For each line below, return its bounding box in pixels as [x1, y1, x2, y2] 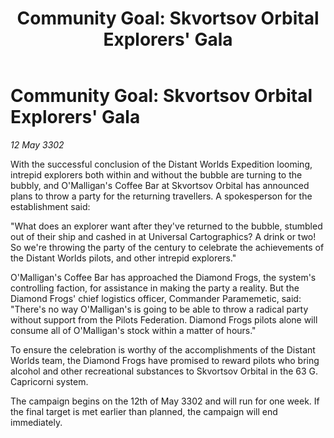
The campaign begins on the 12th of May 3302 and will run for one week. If [10, 395, 320, 407]
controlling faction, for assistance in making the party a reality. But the [10, 282, 300, 294]
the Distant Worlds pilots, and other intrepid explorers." [10, 252, 237, 264]
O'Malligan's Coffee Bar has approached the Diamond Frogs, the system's [10, 271, 317, 283]
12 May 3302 [10, 138, 65, 151]
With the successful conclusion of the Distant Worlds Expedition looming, [10, 158, 313, 170]
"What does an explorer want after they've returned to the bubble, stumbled [10, 220, 323, 232]
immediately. [10, 416, 63, 428]
